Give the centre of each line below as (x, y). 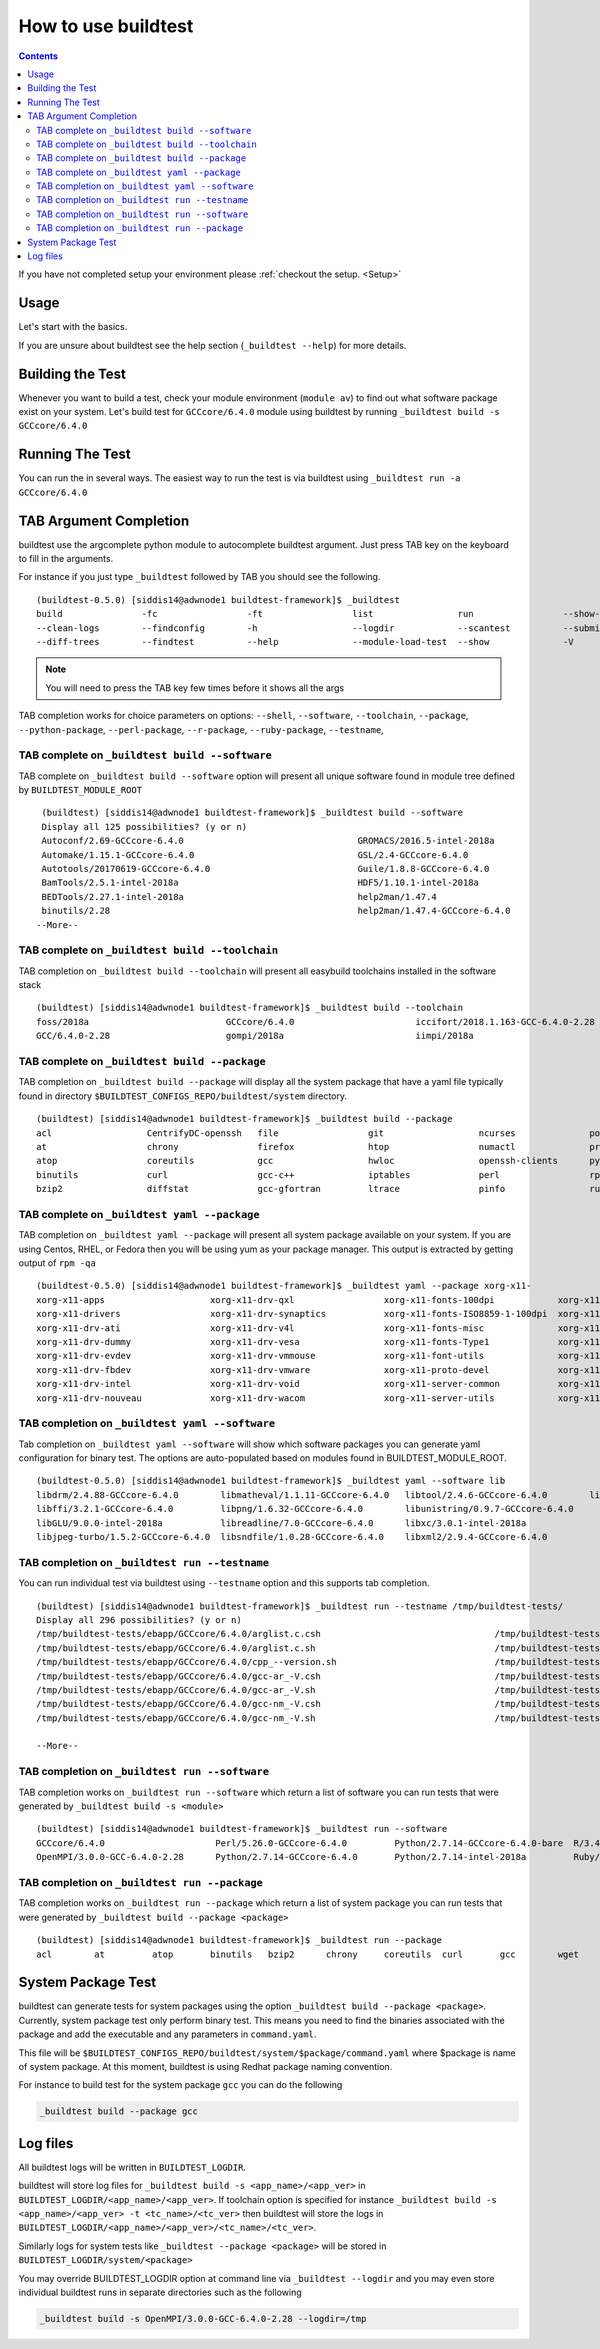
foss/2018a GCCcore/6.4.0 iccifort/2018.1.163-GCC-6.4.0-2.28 (315, 1021)
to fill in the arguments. (66, 558)
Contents (38, 56)
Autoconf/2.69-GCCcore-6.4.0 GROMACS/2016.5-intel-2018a (268, 841)
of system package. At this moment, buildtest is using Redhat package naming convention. (205, 2066)
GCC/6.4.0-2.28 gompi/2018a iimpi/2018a (255, 1036)
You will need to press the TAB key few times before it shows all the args (195, 687)
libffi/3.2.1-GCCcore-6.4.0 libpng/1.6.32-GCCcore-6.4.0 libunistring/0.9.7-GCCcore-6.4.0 (305, 1509)
